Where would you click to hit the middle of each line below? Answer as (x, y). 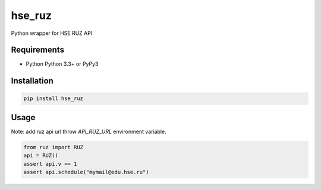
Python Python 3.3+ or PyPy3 (62, 64)
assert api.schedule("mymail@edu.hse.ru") (86, 172)
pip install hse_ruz (53, 99)
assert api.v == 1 (50, 164)
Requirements (38, 50)
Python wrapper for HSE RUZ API (52, 33)
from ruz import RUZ (53, 147)
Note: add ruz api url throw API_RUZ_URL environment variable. (89, 131)
